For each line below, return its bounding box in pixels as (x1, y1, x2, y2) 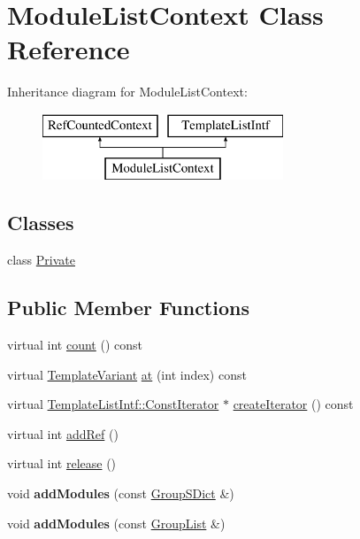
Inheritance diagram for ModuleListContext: (7, 82, 248, 101)
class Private (7, 250, 75, 269)
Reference (7, 31, 130, 67)
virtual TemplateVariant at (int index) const (7, 365, 247, 383)
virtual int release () (7, 454, 117, 473)
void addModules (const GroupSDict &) (7, 484, 234, 503)
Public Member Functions (7, 294, 249, 321)
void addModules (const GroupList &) (7, 513, 226, 532)
